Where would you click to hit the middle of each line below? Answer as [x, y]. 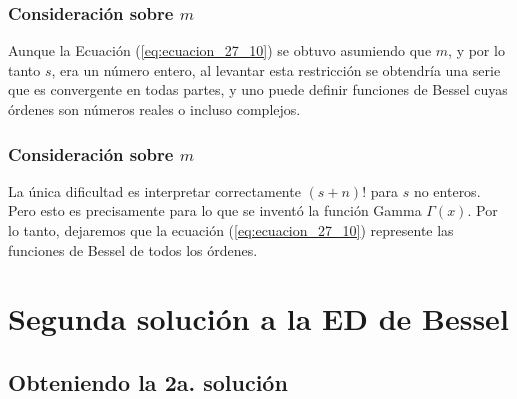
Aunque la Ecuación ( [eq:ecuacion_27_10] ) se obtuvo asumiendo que [220, 50]
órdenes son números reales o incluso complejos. [154, 109]
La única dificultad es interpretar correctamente [154, 190]
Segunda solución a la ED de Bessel [258, 318]
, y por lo [476, 50]
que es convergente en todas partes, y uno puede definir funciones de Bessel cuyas [258, 89]
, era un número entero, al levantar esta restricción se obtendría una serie [276, 69]
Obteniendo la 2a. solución [148, 381]
